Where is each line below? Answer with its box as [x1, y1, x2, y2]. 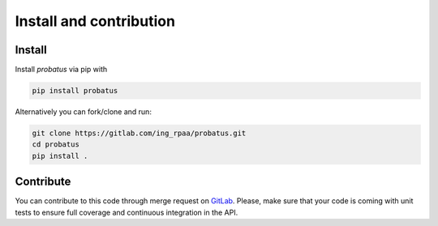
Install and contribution [15, 12, 176, 30]
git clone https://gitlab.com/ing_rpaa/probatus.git [32, 129, 247, 138]
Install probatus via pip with [15, 65, 108, 75]
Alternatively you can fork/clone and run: [15, 107, 152, 117]
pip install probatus [32, 86, 118, 96]
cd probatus [32, 140, 80, 149]
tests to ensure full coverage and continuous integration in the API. [15, 207, 238, 217]
